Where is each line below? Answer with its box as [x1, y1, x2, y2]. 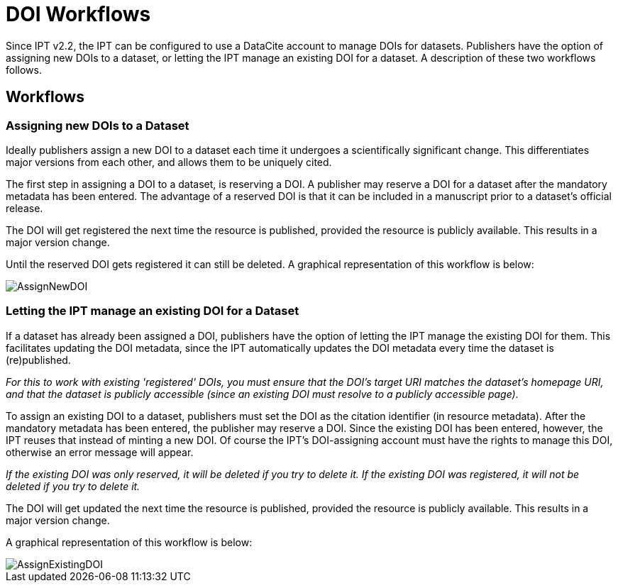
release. [6, 201, 43, 214]
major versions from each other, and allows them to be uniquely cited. [6, 155, 332, 168]
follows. [6, 63, 42, 76]
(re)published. [6, 353, 71, 366]
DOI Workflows [6, 2, 151, 26]
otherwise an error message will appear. [6, 445, 194, 458]
